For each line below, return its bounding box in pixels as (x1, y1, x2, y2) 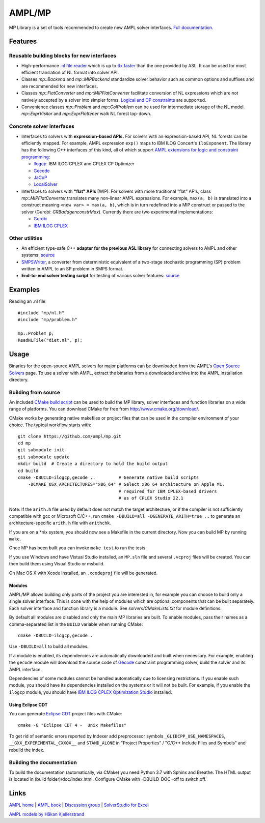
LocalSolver (33, 181, 58, 187)
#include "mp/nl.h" (18, 310, 65, 316)
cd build (18, 468, 39, 473)
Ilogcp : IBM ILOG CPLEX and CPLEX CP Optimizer (33, 161, 135, 167)
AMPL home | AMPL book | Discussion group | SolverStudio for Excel (9, 802, 149, 808)
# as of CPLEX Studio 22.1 (118, 496, 184, 501)
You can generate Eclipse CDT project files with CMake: (9, 711, 122, 717)
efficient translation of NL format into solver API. (21, 69, 119, 76)
